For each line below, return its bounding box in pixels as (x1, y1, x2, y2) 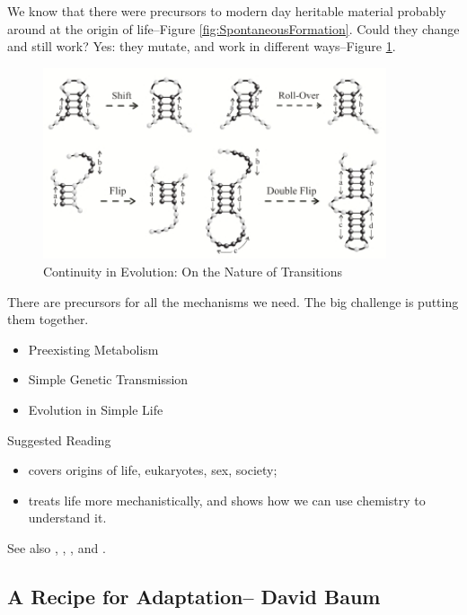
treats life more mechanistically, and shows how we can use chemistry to (28, 490, 426, 509)
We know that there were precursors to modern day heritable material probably (7, 2, 446, 20)
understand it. (28, 508, 107, 527)
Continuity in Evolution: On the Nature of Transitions (43, 262, 342, 281)
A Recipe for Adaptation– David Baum (7, 583, 381, 610)
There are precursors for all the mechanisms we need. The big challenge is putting (7, 292, 459, 311)
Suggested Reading (7, 430, 111, 449)
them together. (7, 310, 89, 329)
